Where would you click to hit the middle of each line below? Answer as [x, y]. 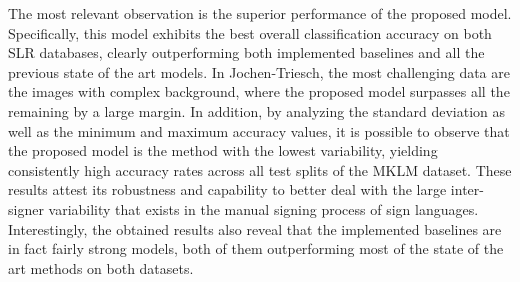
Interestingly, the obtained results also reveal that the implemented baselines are [255, 228]
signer [26, 208]
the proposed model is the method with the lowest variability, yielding [223, 150]
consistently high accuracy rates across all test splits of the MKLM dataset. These [260, 169]
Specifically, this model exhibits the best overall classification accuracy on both [250, 32]
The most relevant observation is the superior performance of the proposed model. [260, 13]
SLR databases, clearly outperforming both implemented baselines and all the [246, 52]
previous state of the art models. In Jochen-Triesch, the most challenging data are [259, 71]
